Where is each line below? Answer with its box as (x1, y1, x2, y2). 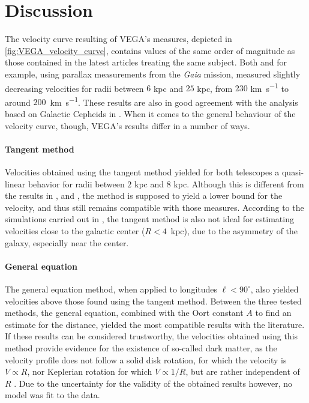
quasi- (281, 165, 304, 178)
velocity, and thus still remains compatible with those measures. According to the (5, 201, 304, 213)
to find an (255, 306, 292, 319)
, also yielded (250, 282, 299, 295)
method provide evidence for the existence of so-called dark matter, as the (5, 341, 277, 354)
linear (5, 177, 26, 190)
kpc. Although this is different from (173, 177, 304, 190)
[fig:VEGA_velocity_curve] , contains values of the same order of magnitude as (5, 44, 295, 56)
